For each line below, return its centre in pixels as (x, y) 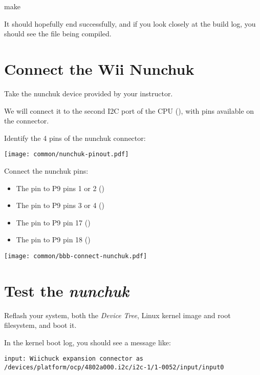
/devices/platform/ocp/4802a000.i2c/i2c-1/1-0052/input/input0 (114, 368)
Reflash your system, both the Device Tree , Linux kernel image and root (117, 315)
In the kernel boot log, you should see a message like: (88, 342)
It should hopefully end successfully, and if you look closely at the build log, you (130, 23)
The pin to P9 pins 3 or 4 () (60, 205)
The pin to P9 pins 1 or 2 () (60, 188)
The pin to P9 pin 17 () (53, 222)
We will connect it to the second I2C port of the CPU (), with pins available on (129, 110)
